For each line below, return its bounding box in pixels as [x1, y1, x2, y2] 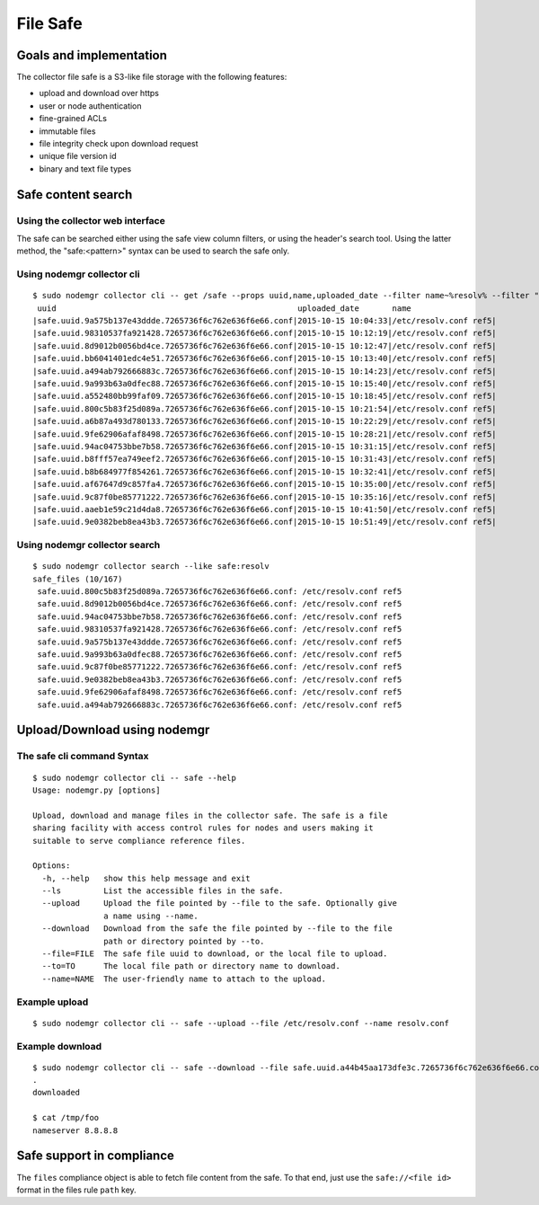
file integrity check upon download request [39, 138, 199, 149]
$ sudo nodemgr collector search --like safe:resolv [32, 562, 269, 571]
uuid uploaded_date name [37, 303, 412, 314]
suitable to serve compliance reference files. [32, 836, 246, 846]
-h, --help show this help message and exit [41, 873, 251, 883]
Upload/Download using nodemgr [16, 722, 210, 738]
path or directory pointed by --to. [103, 935, 265, 946]
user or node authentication [39, 100, 143, 111]
